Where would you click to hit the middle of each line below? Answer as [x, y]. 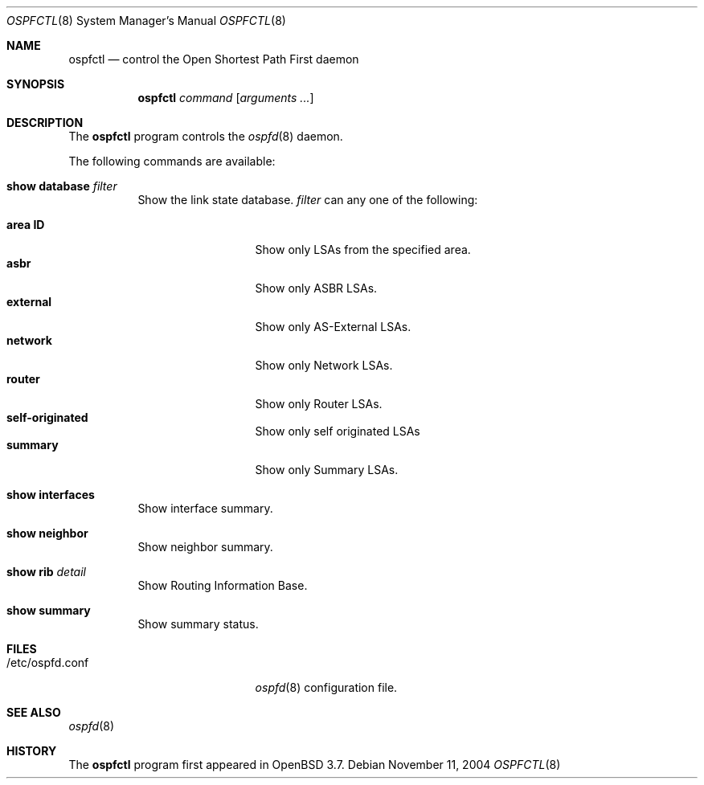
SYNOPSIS [36, 84]
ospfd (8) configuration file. [326, 687]
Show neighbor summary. [205, 547]
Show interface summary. [205, 508]
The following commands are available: [172, 161]
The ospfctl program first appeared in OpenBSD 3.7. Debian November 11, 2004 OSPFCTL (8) [315, 765]
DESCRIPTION [45, 123]
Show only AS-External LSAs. [333, 327]
